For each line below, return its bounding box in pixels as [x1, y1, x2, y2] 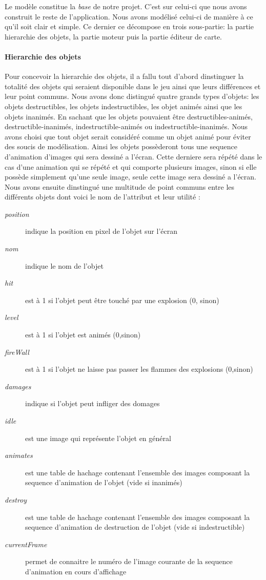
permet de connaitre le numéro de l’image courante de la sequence [25, 556, 233, 567]
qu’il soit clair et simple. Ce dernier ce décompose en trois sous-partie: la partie [5, 21, 254, 32]
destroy [5, 494, 27, 505]
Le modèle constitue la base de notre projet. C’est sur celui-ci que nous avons [5, 1, 247, 11]
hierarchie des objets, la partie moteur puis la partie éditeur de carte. [5, 31, 222, 42]
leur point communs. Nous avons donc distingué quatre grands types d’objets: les [5, 91, 259, 102]
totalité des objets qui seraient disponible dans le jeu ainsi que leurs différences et [5, 81, 261, 91]
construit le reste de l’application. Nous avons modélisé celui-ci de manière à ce [5, 11, 253, 22]
